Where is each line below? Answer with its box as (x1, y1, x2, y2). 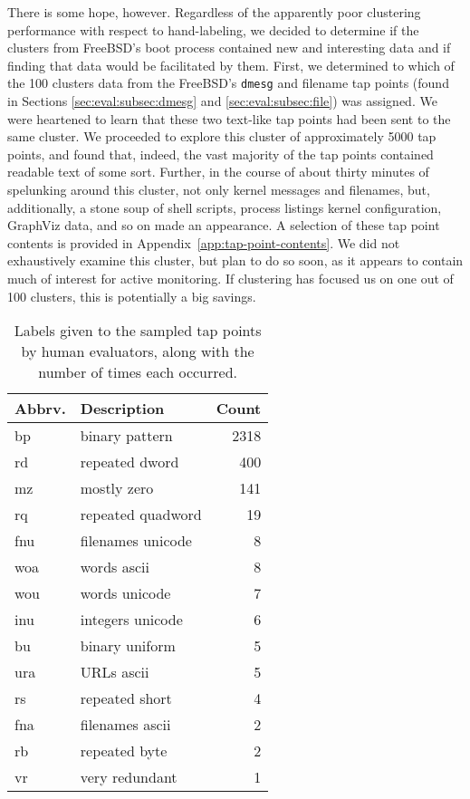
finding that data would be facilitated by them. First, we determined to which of (7, 55, 455, 74)
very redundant (80, 766, 177, 788)
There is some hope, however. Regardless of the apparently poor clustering (7, 3, 421, 21)
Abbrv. (14, 398, 66, 419)
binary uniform (80, 635, 176, 657)
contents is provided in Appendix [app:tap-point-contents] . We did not (7, 233, 400, 252)
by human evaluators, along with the (21, 341, 254, 362)
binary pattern (80, 425, 173, 447)
